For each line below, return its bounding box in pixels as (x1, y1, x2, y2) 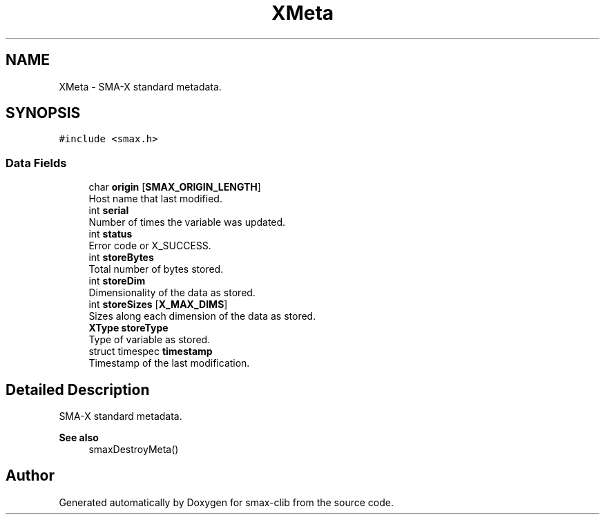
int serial (88, 204, 129, 217)
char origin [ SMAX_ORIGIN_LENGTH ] (88, 181, 261, 193)
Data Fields (6, 155, 67, 170)
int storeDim (88, 275, 146, 287)
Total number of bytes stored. (88, 263, 224, 276)
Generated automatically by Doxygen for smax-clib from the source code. (59, 496, 394, 508)
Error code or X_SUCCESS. (88, 240, 211, 252)
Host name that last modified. (88, 193, 222, 205)
